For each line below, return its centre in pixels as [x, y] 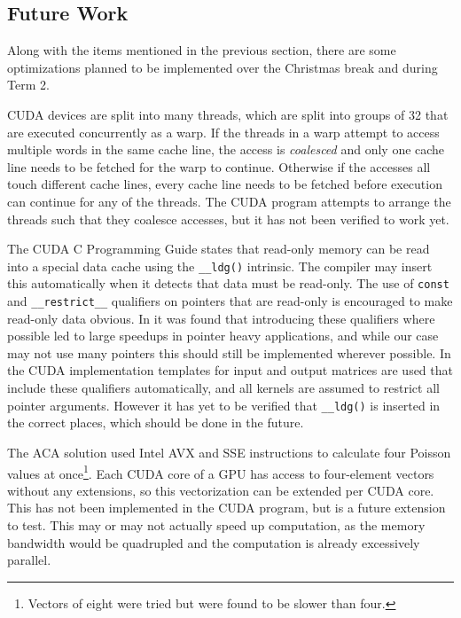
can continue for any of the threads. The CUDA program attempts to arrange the [229, 201]
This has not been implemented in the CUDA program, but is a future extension [227, 508]
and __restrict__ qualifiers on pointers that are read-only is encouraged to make [230, 301]
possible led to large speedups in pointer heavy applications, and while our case [223, 336]
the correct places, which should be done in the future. [156, 422]
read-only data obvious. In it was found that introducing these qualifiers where [221, 318]
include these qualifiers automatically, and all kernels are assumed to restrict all [223, 388]
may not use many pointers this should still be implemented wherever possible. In [229, 352]
